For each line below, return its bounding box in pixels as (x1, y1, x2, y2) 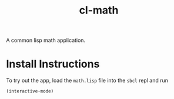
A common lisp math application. (6, 37, 86, 44)
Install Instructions (6, 57, 100, 71)
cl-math (79, 4, 119, 17)
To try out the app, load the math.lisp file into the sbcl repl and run (6, 77, 169, 84)
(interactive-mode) (6, 88, 54, 94)
